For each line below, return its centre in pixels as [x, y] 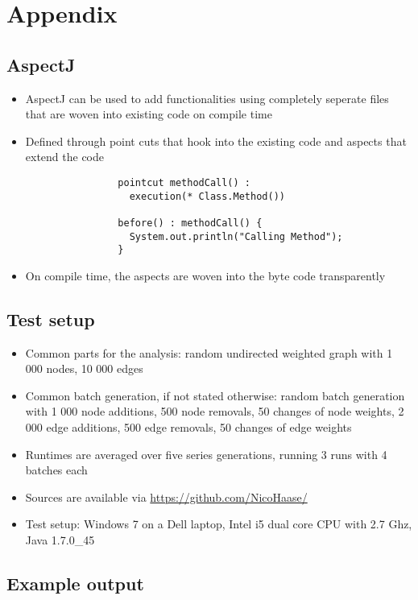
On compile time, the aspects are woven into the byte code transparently [205, 275]
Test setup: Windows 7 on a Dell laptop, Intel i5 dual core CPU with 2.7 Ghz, [219, 524]
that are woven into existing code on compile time [149, 114]
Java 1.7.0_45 [60, 540]
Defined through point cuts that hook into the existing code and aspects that [216, 141]
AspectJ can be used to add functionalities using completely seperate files [207, 98]
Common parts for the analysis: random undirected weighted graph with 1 [209, 352]
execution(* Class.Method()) [207, 196]
